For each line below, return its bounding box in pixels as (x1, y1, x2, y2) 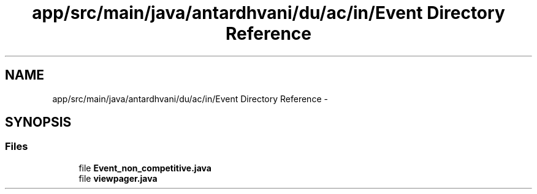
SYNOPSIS (5, 114, 72, 130)
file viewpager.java (78, 173, 158, 184)
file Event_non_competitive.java (78, 162, 211, 173)
